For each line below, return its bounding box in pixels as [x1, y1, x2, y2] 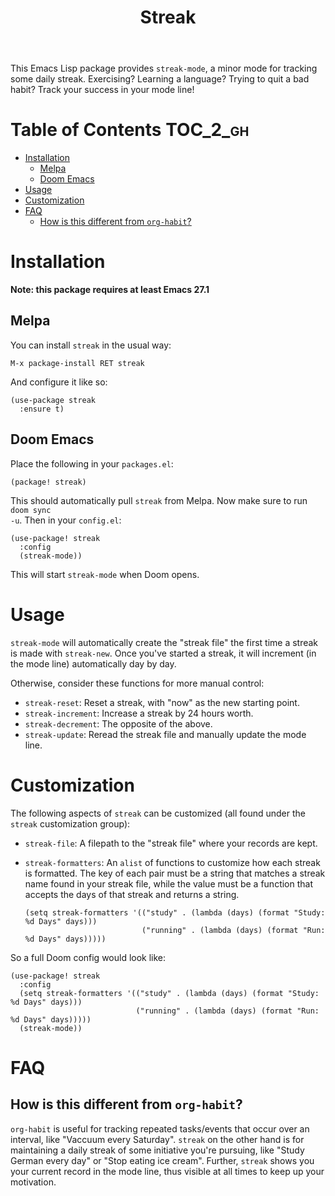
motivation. [10, 1176, 57, 1188]
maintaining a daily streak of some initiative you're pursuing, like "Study [10, 1144, 305, 1156]
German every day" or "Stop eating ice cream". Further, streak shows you [10, 1154, 315, 1166]
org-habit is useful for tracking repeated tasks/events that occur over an [10, 1122, 310, 1135]
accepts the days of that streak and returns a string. [24, 888, 240, 900]
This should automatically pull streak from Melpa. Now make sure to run [10, 494, 308, 506]
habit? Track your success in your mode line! [10, 84, 195, 96]
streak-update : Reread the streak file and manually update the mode [24, 728, 307, 740]
